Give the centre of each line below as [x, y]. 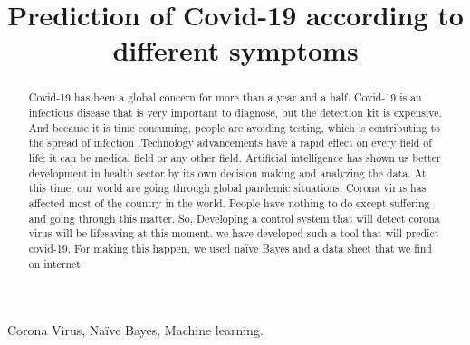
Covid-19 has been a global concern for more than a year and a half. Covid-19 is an [225, 97]
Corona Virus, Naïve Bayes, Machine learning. [135, 330]
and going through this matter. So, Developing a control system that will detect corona [234, 218]
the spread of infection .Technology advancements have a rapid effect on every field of [230, 143]
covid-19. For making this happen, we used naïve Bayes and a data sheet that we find [230, 248]
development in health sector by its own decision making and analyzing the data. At [227, 172]
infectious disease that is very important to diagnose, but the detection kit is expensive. [235, 113]
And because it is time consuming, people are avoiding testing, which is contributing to [235, 127]
